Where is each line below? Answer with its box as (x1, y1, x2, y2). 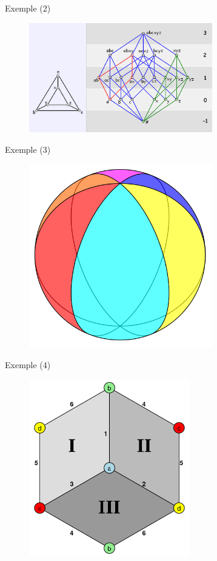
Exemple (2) (5, 2, 51, 14)
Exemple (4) (5, 358, 51, 371)
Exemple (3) (5, 143, 51, 155)
